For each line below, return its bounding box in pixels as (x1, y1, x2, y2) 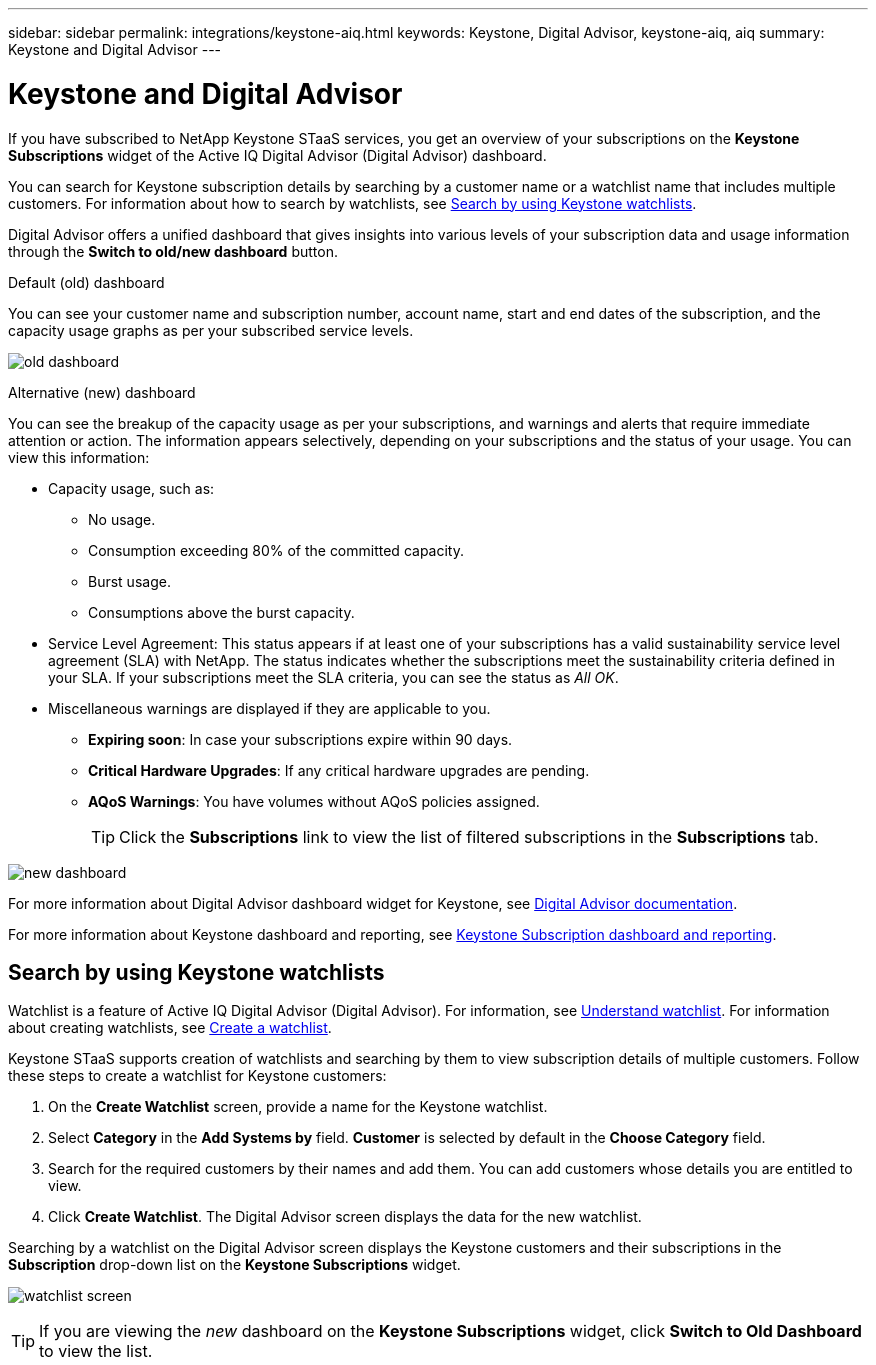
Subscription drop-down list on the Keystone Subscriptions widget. (8, 1256, 461, 1274)
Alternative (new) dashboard (8, 383, 196, 401)
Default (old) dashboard (8, 273, 165, 291)
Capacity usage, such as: (48, 479, 215, 497)
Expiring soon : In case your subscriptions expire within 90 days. (88, 730, 513, 748)
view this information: (8, 448, 150, 466)
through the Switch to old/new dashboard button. (8, 242, 338, 260)
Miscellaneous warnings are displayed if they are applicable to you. (48, 699, 491, 717)
